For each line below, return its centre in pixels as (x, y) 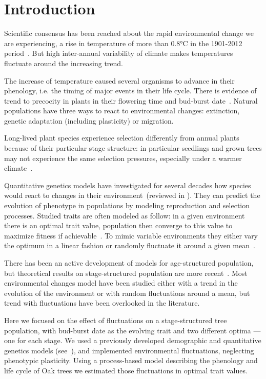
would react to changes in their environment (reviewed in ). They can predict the (132, 195)
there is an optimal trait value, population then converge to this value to (118, 225)
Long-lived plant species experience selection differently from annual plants (122, 138)
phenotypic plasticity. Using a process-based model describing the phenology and (131, 360)
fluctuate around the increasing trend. (64, 63)
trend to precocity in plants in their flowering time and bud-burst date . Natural (131, 100)
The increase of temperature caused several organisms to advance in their (119, 80)
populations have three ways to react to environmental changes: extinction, (122, 111)
